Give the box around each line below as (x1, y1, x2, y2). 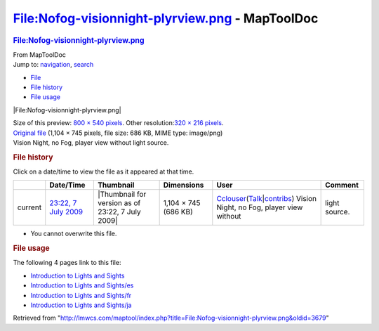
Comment (325, 180, 359, 190)
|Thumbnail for (97, 190, 147, 200)
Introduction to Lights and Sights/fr (30, 291, 132, 299)
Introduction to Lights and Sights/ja (30, 301, 133, 309)
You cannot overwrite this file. (30, 229, 117, 238)
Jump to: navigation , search (13, 60, 94, 69)
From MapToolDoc (13, 50, 67, 59)
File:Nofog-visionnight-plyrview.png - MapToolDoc (13, 11, 319, 26)
